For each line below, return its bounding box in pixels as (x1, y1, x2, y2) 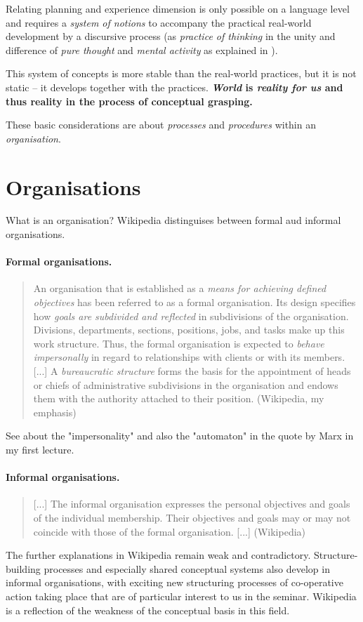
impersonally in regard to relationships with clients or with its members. (33, 350, 345, 364)
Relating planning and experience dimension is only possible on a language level (6, 1, 350, 15)
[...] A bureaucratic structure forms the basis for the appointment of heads (33, 364, 351, 378)
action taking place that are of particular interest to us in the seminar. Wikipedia (6, 588, 357, 603)
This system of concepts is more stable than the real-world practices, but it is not (6, 66, 357, 81)
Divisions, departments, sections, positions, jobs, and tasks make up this (33, 322, 345, 337)
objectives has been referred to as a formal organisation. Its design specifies (33, 295, 356, 310)
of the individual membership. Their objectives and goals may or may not (33, 510, 351, 524)
